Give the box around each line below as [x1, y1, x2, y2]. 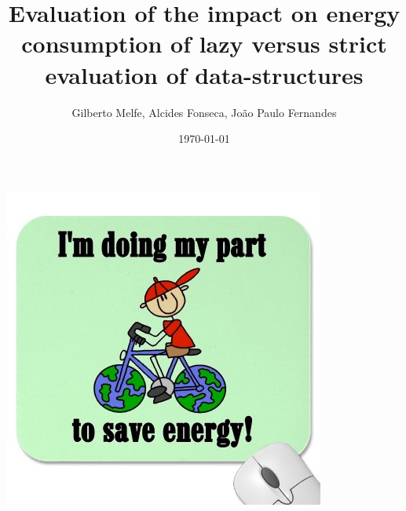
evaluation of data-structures [45, 58, 364, 90]
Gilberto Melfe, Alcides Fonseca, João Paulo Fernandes [71, 104, 337, 120]
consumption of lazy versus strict [21, 27, 387, 60]
